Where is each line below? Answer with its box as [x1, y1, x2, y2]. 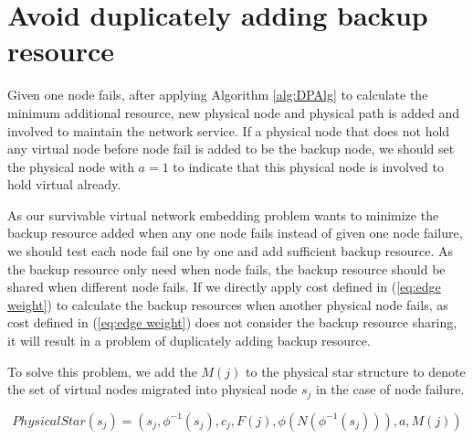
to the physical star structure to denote [246, 361, 466, 380]
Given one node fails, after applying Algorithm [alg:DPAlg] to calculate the [7, 85, 428, 104]
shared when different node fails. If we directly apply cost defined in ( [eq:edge [7, 277, 441, 296]
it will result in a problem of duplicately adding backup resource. [7, 331, 371, 350]
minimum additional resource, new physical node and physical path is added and [7, 102, 460, 122]
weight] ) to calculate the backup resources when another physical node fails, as [7, 294, 448, 314]
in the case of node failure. [316, 380, 465, 399]
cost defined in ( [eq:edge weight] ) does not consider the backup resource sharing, [7, 313, 457, 332]
